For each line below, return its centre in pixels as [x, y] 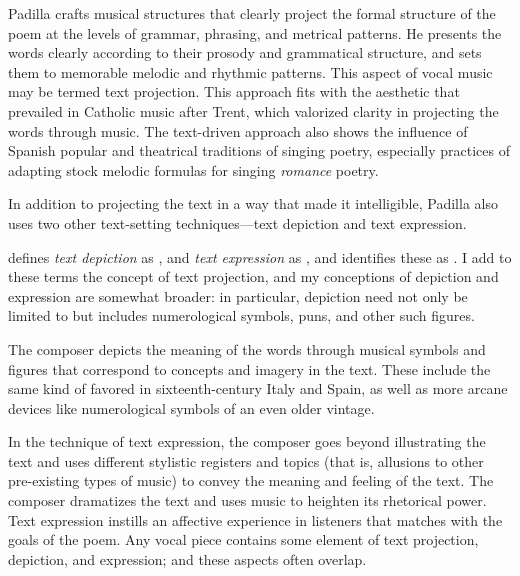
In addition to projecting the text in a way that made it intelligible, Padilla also [253, 203]
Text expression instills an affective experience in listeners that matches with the [255, 519]
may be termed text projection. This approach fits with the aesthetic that [234, 91]
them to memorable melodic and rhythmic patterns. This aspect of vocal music [250, 71]
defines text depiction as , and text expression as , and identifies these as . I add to [260, 256]
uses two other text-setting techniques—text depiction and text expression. [237, 222]
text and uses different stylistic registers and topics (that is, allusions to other [246, 460]
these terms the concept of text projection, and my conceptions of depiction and [253, 276]
